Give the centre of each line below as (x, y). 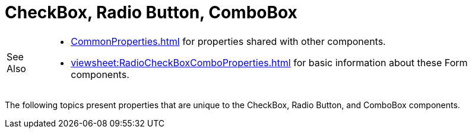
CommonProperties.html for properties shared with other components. (228, 41)
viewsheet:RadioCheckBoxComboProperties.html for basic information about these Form (269, 62)
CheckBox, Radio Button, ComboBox (151, 12)
